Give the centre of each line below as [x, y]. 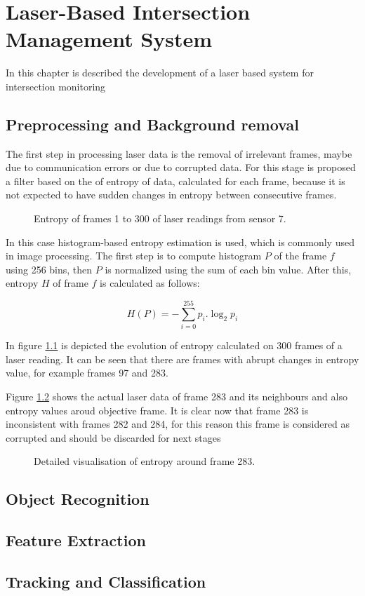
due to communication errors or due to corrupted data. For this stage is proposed [181, 167]
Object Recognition [78, 499]
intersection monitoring [56, 86]
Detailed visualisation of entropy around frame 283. [145, 461]
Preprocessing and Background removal [152, 124]
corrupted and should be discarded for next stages [113, 437]
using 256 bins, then [49, 269]
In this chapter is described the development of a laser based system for [160, 73]
